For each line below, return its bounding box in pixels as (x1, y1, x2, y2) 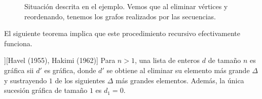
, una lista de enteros (134, 55, 200, 65)
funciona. (4, 38, 32, 48)
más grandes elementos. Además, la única (116, 75, 244, 85)
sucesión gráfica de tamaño (4, 85, 88, 95)
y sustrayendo (4, 75, 47, 85)
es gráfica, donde (44, 64, 96, 75)
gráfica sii (4, 64, 34, 75)
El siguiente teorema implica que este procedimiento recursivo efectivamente (4, 28, 241, 39)
